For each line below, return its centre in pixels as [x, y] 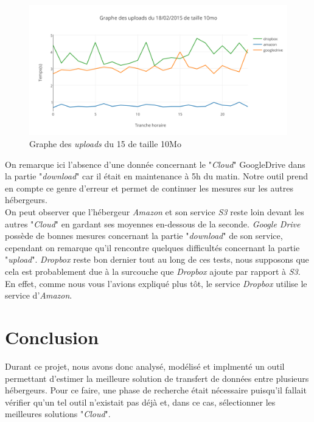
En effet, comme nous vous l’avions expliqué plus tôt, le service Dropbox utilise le [156, 283]
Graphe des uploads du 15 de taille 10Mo [105, 144]
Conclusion [52, 337]
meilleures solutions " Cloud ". [58, 414]
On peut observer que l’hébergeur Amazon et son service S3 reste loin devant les [155, 212]
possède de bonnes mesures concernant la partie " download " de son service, [144, 236]
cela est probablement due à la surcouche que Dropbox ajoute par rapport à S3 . [153, 272]
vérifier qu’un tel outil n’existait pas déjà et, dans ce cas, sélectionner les [140, 402]
